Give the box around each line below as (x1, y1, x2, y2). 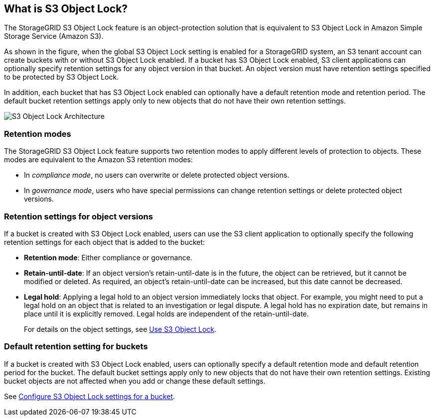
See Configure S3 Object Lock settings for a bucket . (4, 392, 175, 401)
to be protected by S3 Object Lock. (4, 73, 119, 82)
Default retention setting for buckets (4, 341, 148, 352)
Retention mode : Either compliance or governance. (24, 253, 192, 262)
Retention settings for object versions (4, 211, 153, 221)
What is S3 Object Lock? (4, 2, 128, 15)
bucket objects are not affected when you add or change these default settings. (4, 376, 266, 385)
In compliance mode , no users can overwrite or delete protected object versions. (24, 171, 289, 180)
